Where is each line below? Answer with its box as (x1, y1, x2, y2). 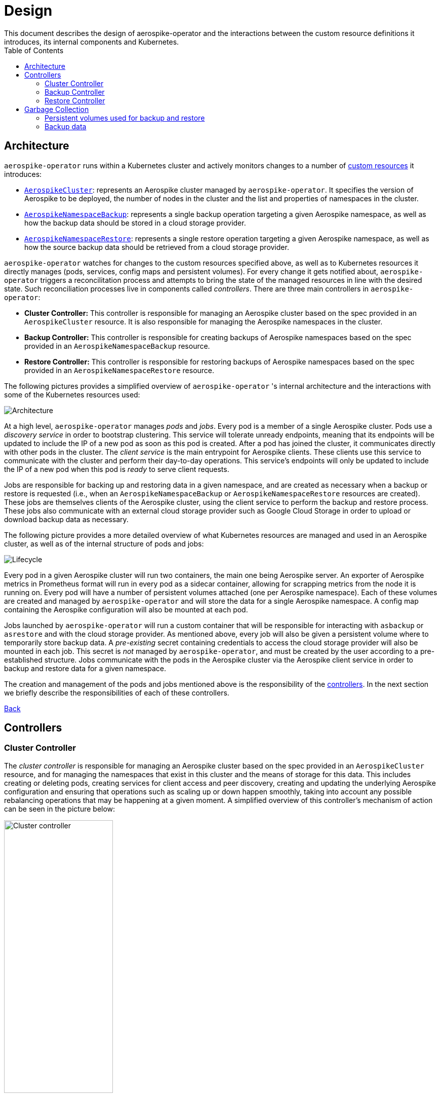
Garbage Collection (24, 104, 89, 114)
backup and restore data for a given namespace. (4, 664, 166, 673)
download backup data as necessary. (4, 515, 129, 524)
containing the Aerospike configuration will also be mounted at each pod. (4, 605, 248, 614)
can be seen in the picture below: (4, 804, 115, 813)
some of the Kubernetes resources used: (4, 390, 140, 399)
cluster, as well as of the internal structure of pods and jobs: (4, 539, 204, 548)
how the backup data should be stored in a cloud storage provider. (24, 218, 246, 227)
